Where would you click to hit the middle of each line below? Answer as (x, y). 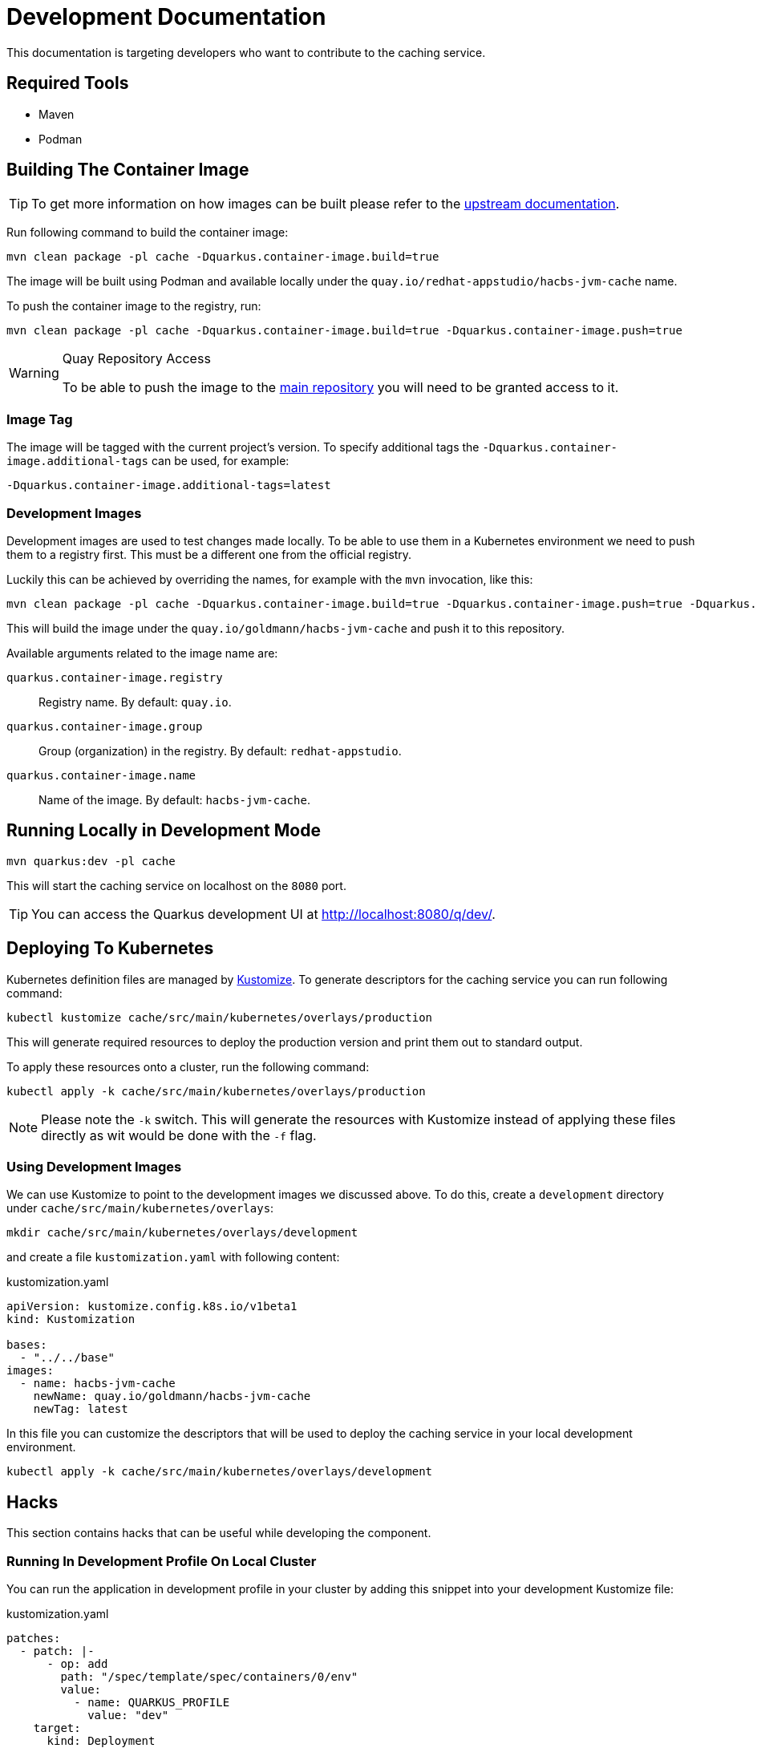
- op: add (77, 1663)
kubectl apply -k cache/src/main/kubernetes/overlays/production (216, 1091)
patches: (34, 1638)
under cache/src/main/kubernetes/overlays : (140, 1208)
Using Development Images (94, 1167)
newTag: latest (81, 1409)
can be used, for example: (220, 461)
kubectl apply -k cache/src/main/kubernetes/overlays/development (220, 1472)
